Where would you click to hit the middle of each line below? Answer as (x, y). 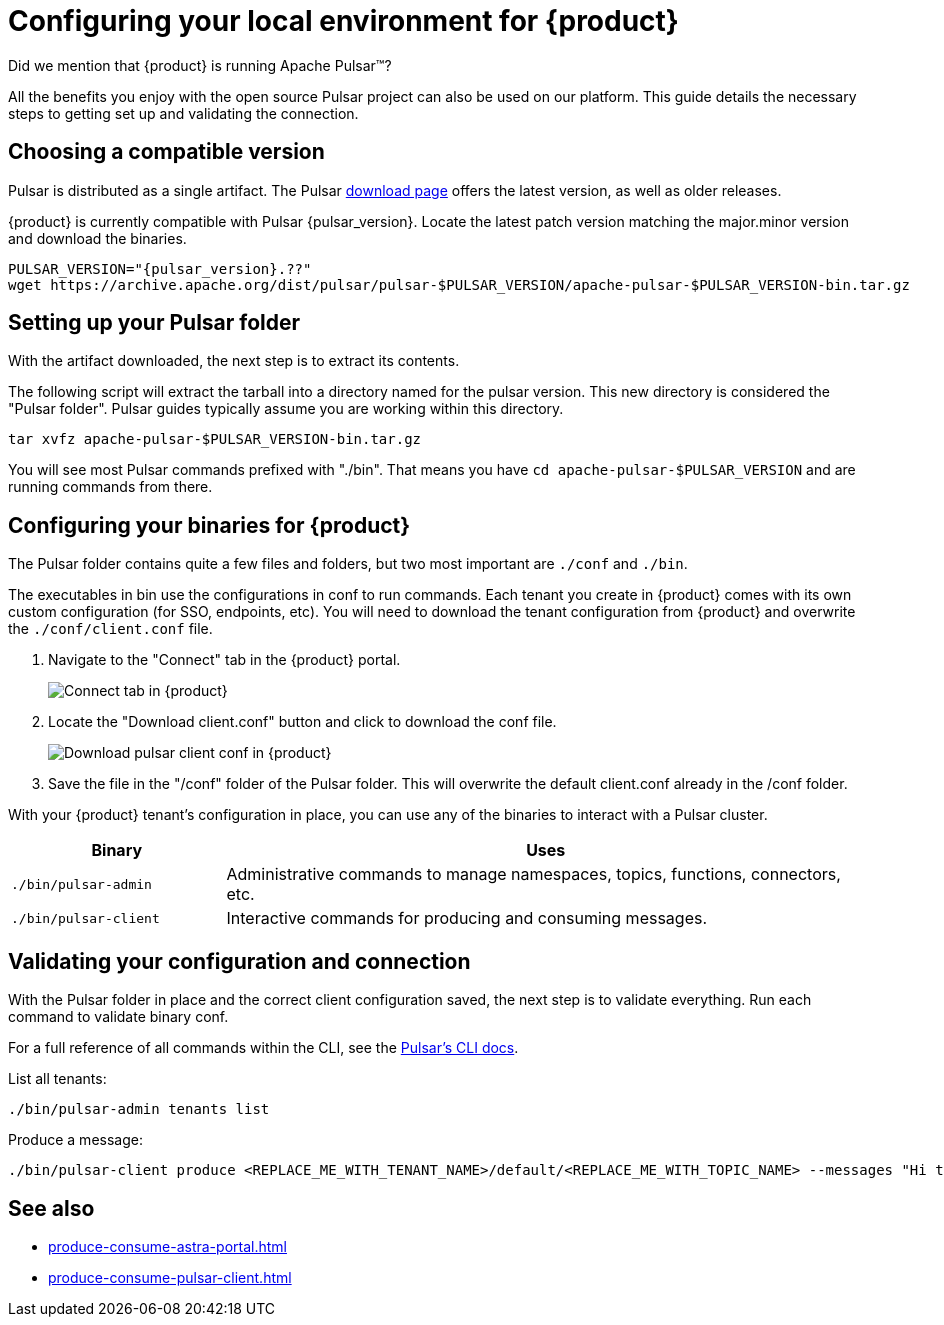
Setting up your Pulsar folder (154, 323)
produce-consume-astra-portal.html (167, 1246)
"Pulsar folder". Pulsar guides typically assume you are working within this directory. (286, 409)
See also (51, 1208)
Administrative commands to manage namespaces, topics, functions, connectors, (533, 874)
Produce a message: (75, 1140)
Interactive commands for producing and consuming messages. (467, 918)
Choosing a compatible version (166, 152)
